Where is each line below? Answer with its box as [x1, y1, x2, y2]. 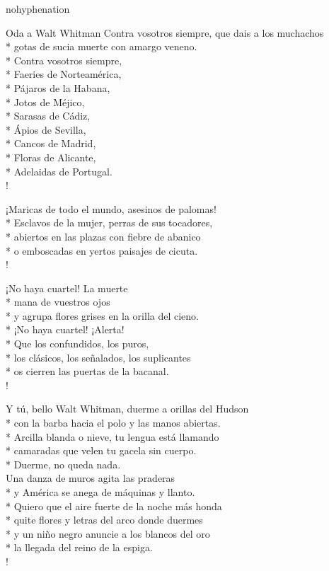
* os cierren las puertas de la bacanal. [6, 364, 169, 379]
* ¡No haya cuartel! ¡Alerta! [6, 322, 125, 337]
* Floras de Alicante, [6, 149, 96, 164]
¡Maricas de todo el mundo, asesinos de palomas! [6, 201, 217, 216]
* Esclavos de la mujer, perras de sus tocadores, [6, 215, 213, 230]
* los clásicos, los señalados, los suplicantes [6, 350, 191, 364]
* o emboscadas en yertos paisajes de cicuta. [6, 243, 198, 258]
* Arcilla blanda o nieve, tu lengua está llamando [6, 429, 219, 444]
